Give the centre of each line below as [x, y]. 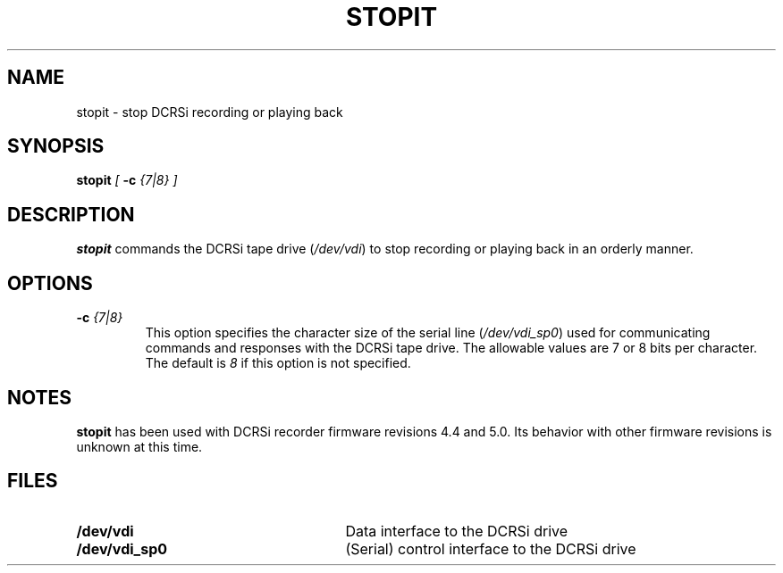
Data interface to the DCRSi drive [457, 531]
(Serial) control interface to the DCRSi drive [491, 548]
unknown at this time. [139, 446]
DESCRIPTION [71, 214]
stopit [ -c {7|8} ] [127, 180]
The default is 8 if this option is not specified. [278, 363]
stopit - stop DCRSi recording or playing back [210, 112]
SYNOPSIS [56, 146]
